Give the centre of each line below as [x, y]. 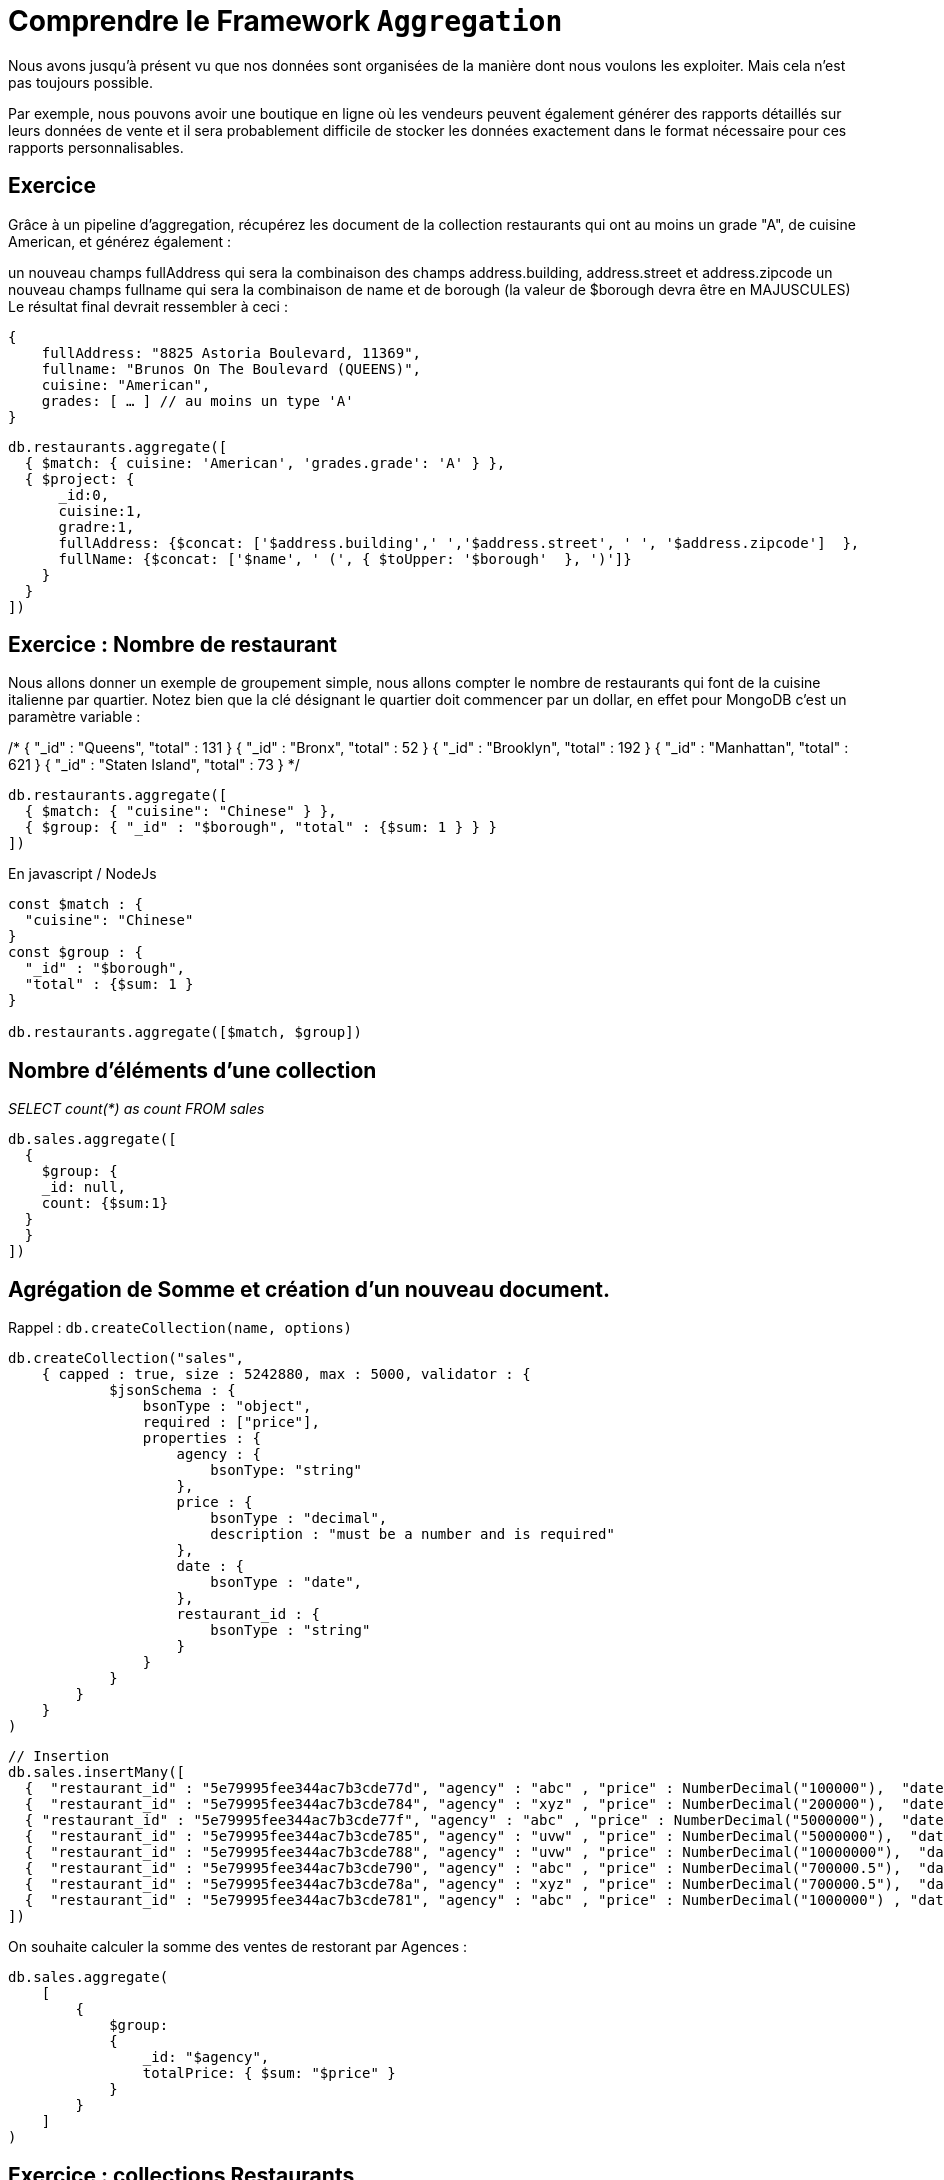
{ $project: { [79, 478]
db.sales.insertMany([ [97, 1772]
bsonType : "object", [227, 1406]
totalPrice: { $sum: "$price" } [269, 2073]
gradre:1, [96, 526]
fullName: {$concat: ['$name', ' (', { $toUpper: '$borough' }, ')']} [345, 558]
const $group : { [75, 952]
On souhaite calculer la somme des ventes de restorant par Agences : [238, 1947]
